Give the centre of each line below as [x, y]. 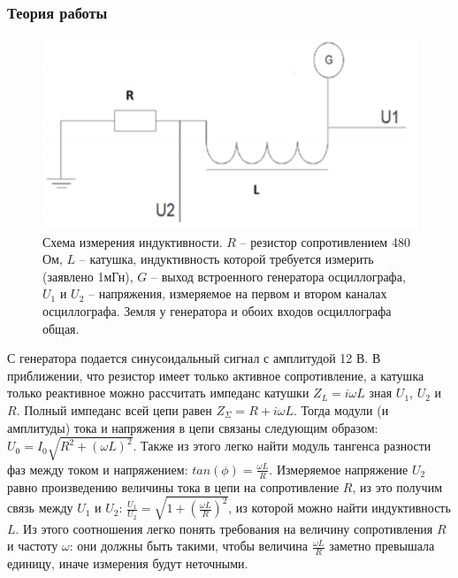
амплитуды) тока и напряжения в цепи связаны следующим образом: [193, 427]
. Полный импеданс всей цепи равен [114, 409]
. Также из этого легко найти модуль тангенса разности [282, 446]
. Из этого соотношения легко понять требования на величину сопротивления [224, 528]
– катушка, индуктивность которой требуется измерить [226, 259]
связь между [40, 508]
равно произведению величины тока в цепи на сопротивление [173, 486]
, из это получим [397, 486]
